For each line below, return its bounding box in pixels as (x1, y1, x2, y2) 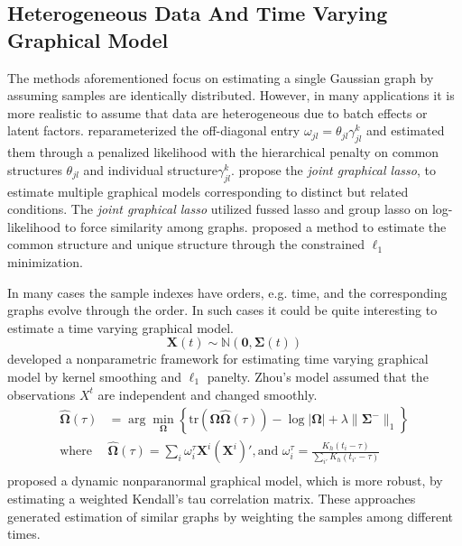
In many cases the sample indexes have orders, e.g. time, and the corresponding (7, 282, 448, 301)
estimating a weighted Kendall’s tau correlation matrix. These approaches (7, 489, 416, 508)
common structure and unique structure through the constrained (7, 235, 365, 254)
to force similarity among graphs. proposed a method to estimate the (64, 217, 447, 236)
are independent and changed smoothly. (97, 384, 318, 403)
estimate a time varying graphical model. (7, 318, 234, 337)
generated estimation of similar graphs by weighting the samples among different (7, 506, 454, 525)
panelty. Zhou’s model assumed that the (207, 366, 429, 385)
